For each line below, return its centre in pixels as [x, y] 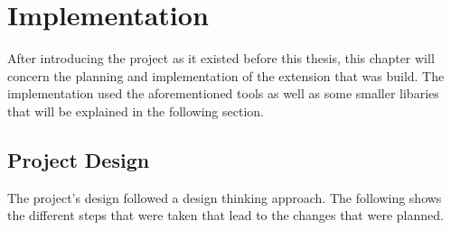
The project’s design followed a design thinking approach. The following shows [225, 197]
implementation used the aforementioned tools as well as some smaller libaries [223, 93]
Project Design [79, 159]
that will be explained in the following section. [136, 110]
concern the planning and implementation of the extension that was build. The [226, 75]
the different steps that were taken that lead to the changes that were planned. [225, 215]
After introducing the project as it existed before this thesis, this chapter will [221, 58]
